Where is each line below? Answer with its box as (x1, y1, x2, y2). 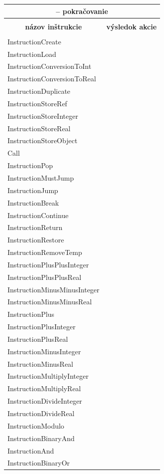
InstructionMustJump (7, 172, 74, 183)
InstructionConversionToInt (7, 61, 91, 71)
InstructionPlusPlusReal (7, 271, 82, 282)
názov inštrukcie (25, 21, 82, 31)
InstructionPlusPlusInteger (7, 259, 89, 269)
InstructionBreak (7, 197, 59, 208)
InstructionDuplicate (7, 86, 71, 96)
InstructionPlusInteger (7, 321, 76, 332)
